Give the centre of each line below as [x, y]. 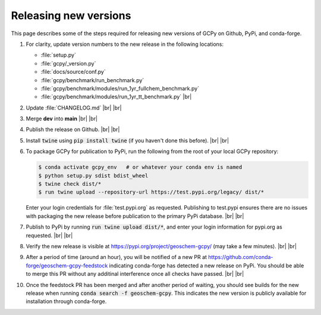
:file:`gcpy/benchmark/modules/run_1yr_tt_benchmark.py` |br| [116, 97]
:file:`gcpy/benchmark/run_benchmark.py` [92, 80]
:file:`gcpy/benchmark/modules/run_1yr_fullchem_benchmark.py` [120, 88]
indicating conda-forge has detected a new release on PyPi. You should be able [207, 266]
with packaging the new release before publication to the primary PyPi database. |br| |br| [135, 216]
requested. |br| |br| [49, 235]
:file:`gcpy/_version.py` [68, 63]
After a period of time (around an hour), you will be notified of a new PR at [117, 257]
